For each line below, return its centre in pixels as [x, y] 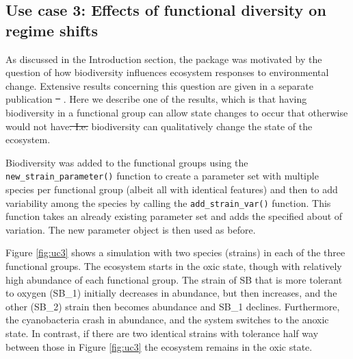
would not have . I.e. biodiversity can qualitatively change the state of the [159, 126]
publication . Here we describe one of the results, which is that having [156, 99]
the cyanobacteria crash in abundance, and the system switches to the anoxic [167, 320]
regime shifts [52, 30]
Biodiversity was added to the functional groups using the [127, 162]
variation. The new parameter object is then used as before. [131, 229]
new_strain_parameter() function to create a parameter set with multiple [162, 176]
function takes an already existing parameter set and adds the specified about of [174, 216]
